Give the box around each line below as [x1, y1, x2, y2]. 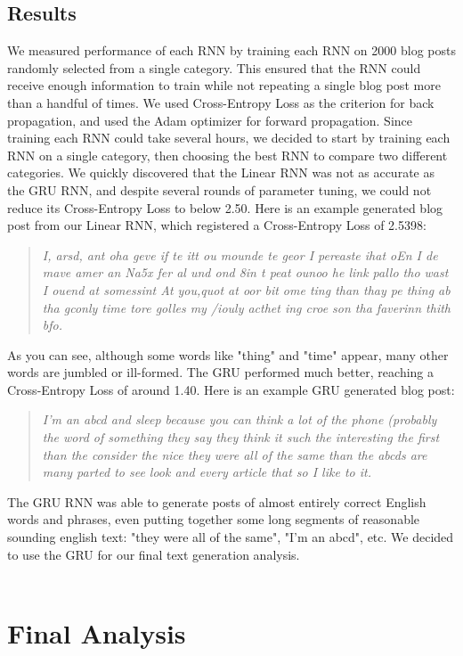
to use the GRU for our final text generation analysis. [7, 545, 300, 563]
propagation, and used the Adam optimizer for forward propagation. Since [7, 111, 412, 129]
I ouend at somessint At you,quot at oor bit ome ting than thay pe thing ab [42, 280, 451, 299]
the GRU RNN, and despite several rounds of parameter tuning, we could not [7, 180, 432, 199]
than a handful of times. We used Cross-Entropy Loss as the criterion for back [7, 93, 435, 111]
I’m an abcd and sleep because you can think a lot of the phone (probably [42, 410, 437, 429]
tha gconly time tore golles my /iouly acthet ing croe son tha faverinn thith [42, 298, 451, 316]
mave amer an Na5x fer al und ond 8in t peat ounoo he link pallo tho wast [42, 263, 449, 282]
